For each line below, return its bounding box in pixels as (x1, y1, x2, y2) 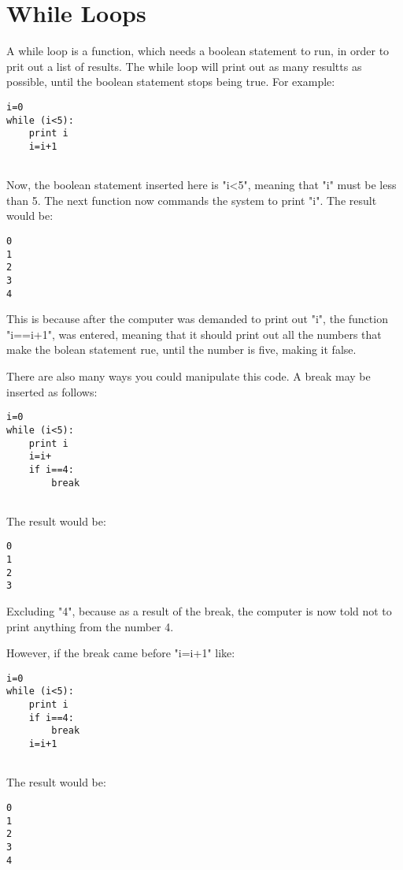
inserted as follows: (6, 383, 98, 400)
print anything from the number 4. (6, 618, 174, 634)
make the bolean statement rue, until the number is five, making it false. (6, 341, 357, 358)
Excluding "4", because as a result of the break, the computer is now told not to (6, 603, 392, 619)
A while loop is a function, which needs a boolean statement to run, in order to (6, 43, 390, 59)
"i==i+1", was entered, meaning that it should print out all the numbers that (6, 325, 382, 342)
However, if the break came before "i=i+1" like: (6, 645, 235, 661)
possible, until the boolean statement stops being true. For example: (6, 73, 335, 90)
